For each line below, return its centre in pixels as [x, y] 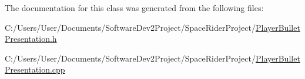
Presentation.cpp [35, 69]
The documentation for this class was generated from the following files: [134, 8]
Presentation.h [31, 39]
